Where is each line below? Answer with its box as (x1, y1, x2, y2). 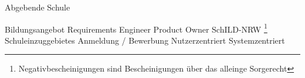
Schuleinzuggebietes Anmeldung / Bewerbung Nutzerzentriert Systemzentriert (5, 34, 285, 46)
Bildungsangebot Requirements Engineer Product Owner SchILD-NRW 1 (5, 21, 267, 35)
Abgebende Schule (5, 1, 70, 13)
